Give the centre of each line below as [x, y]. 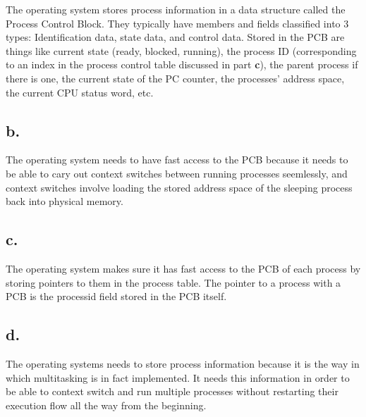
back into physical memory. [65, 201]
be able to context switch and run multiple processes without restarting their [172, 391]
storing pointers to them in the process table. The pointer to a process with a [173, 282]
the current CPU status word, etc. [80, 92]
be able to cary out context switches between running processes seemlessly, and [177, 173]
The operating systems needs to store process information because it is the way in [183, 363]
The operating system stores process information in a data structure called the [176, 9]
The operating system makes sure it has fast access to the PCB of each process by [183, 268]
